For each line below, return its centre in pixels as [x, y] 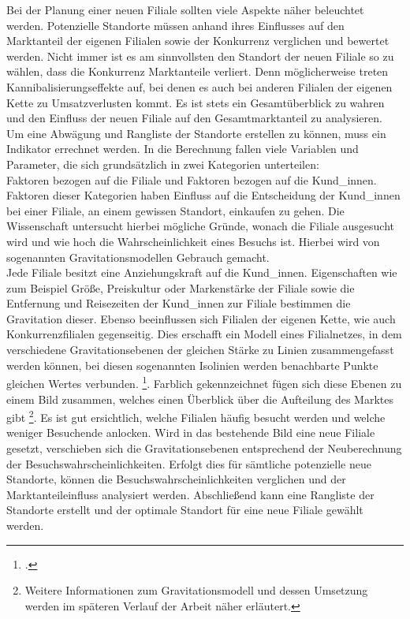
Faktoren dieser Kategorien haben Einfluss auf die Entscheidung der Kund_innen [203, 195]
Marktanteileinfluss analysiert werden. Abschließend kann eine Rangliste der [190, 494]
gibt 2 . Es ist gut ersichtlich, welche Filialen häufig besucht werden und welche [196, 416]
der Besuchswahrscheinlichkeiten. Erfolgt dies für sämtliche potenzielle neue [189, 463]
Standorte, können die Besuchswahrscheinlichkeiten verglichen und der [176, 479]
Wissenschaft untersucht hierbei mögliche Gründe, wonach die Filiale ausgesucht [201, 226]
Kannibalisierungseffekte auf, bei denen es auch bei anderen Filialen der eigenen [199, 86]
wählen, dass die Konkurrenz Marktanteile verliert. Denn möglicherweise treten [198, 71]
